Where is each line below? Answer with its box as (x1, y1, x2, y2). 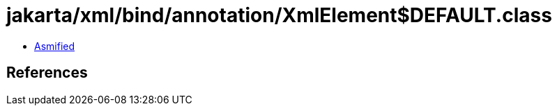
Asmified (34, 40, 75, 52)
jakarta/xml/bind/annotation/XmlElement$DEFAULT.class (6, 3, 552, 27)
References (6, 64, 88, 82)
